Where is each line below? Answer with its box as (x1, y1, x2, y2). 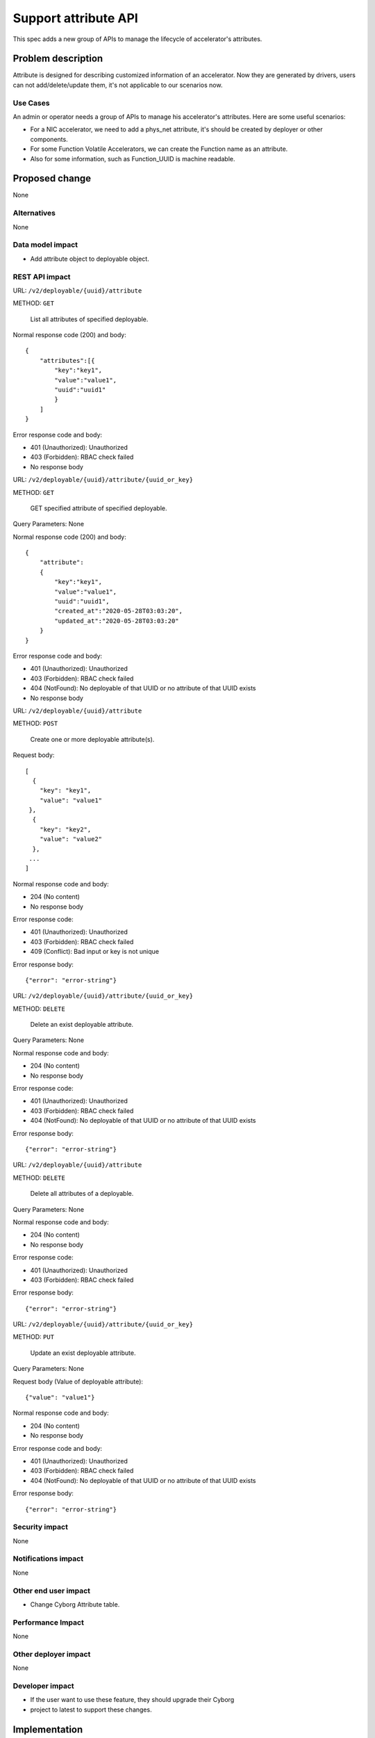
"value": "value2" (39, 835, 103, 843)
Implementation (12, 1723, 83, 1735)
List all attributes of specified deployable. (30, 315, 149, 323)
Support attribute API (12, 10, 138, 26)
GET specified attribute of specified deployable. (30, 504, 167, 512)
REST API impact (12, 272, 71, 282)
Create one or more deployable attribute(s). (30, 735, 155, 743)
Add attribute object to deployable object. (30, 254, 149, 263)
